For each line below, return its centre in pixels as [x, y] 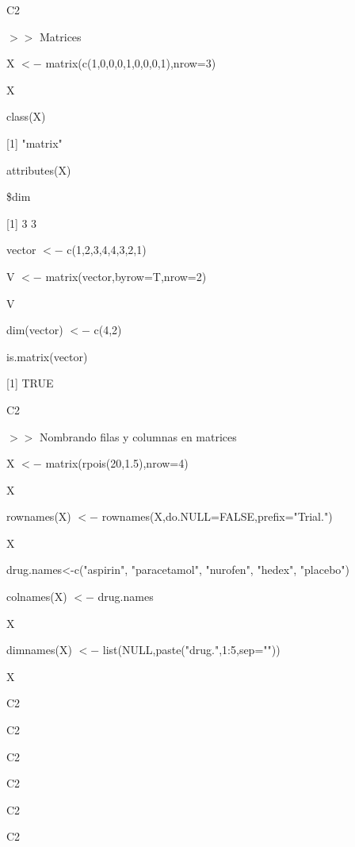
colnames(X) [37, 597]
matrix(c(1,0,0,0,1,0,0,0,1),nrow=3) [131, 63]
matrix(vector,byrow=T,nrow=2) [126, 276]
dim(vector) [35, 330]
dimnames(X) [39, 650]
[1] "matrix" [34, 142]
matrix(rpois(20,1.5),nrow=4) [117, 463]
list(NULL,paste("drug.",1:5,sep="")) [191, 650]
